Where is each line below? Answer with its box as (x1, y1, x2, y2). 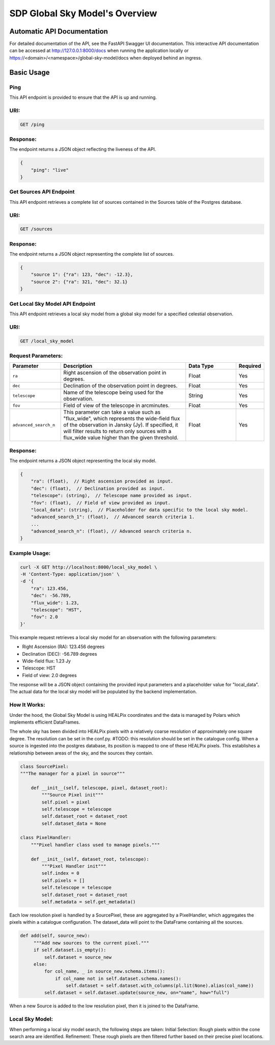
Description (63, 362, 93, 369)
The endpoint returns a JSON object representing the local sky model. (9, 458, 157, 464)
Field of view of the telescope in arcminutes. (63, 402, 170, 409)
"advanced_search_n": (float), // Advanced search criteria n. (31, 528, 193, 534)
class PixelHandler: (20, 835, 71, 841)
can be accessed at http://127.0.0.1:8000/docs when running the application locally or (9, 47, 189, 53)
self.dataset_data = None (41, 820, 106, 826)
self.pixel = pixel (41, 799, 90, 805)
